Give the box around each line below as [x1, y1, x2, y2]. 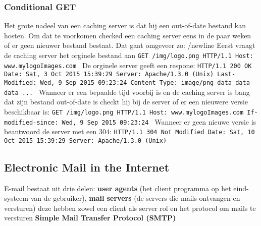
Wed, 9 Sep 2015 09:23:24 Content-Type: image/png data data [40, 79, 250, 86]
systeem [4, 193, 28, 203]
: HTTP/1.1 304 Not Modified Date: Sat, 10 [110, 126, 255, 137]
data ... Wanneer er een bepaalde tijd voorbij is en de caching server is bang [4, 86, 250, 97]
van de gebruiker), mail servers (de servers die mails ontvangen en [30, 193, 240, 203]
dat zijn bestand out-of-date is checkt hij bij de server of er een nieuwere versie [4, 96, 248, 107]
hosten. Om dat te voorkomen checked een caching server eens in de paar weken [4, 30, 251, 40]
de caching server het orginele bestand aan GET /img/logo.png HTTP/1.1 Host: [4, 50, 253, 60]
